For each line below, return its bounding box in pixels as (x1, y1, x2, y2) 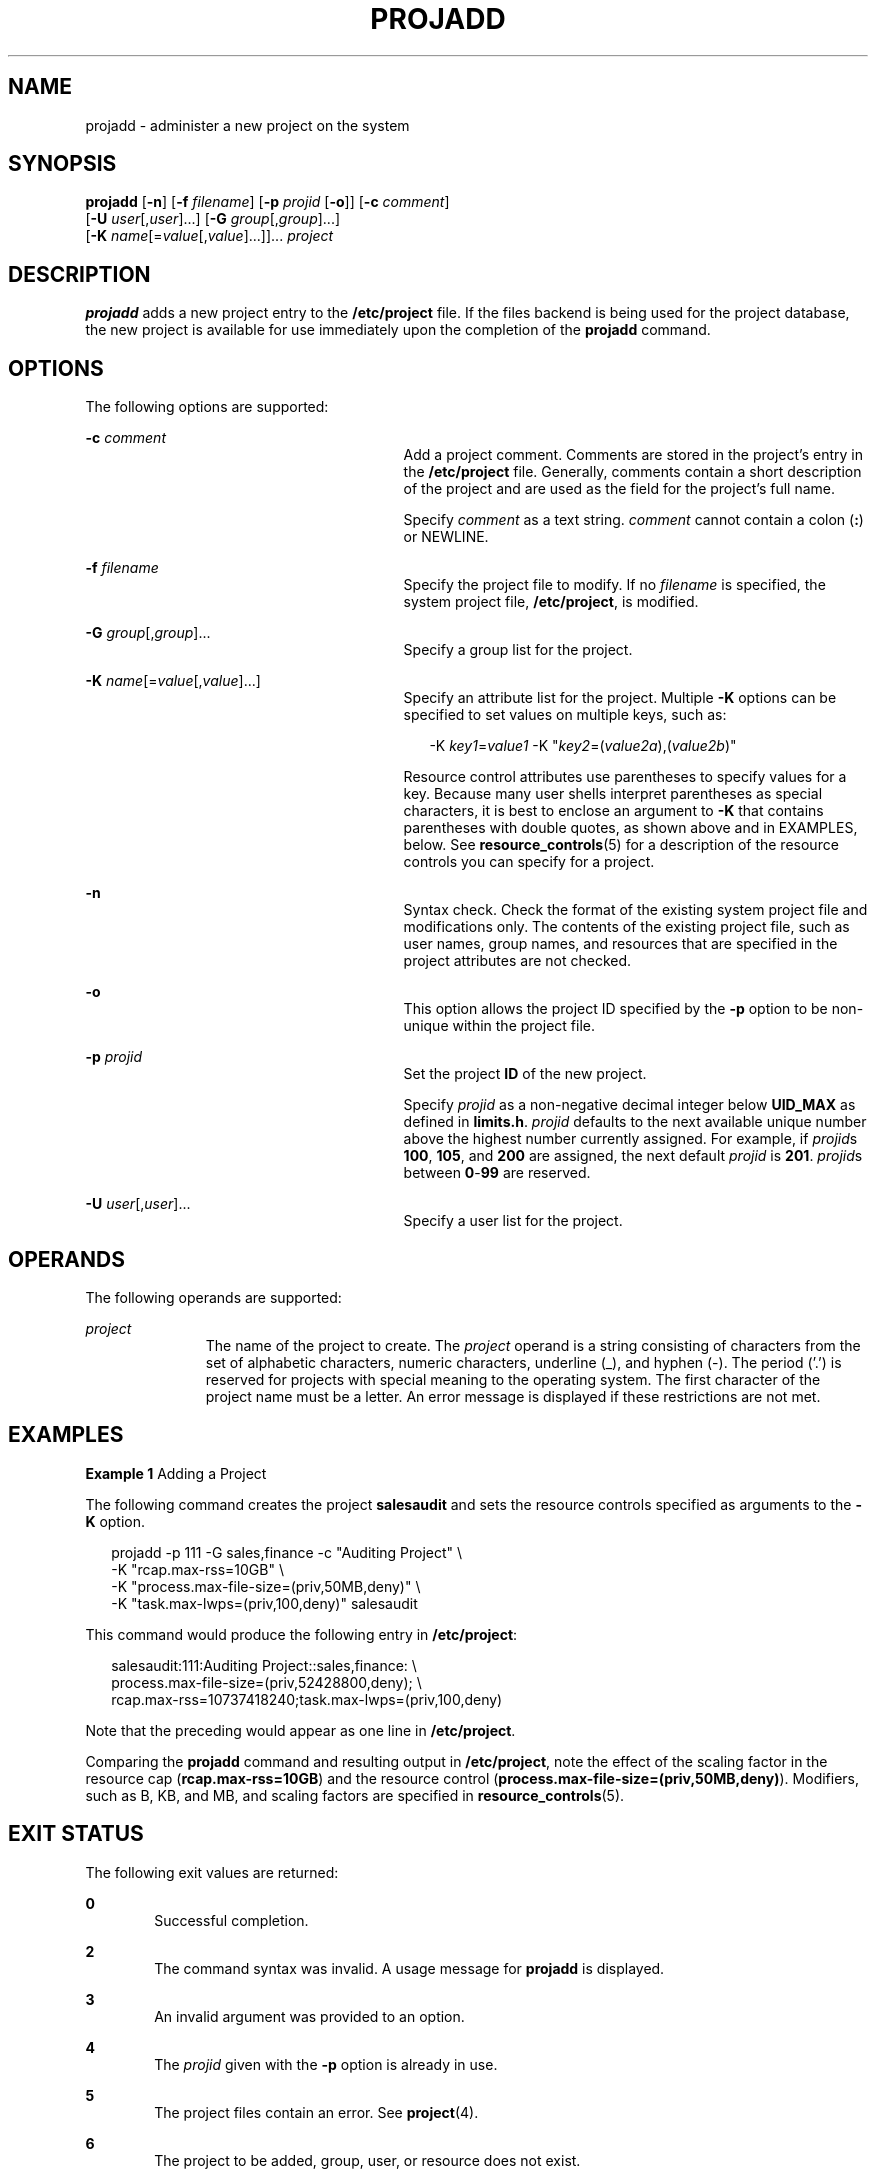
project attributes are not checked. (403, 952, 632, 970)
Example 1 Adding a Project (85, 1464, 267, 1482)
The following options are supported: (85, 398, 329, 416)
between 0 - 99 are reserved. (403, 1164, 591, 1182)
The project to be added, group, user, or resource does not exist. (154, 2151, 581, 2169)
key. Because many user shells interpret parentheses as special (403, 785, 823, 803)
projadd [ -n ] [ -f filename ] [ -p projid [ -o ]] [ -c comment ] (85, 193, 450, 211)
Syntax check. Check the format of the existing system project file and (403, 901, 868, 919)
